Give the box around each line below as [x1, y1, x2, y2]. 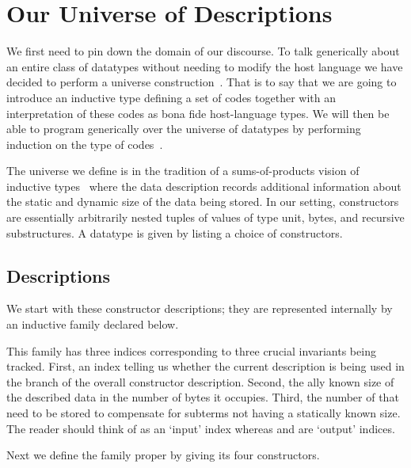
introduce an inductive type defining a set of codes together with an [6, 89, 336, 105]
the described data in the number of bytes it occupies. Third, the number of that [6, 389, 399, 405]
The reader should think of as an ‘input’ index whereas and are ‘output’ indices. [6, 420, 395, 436]
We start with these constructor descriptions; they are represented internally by [6, 300, 393, 317]
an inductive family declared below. [6, 316, 179, 333]
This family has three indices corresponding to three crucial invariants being [6, 342, 376, 359]
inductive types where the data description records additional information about [6, 177, 401, 194]
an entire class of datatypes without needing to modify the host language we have [6, 58, 403, 74]
